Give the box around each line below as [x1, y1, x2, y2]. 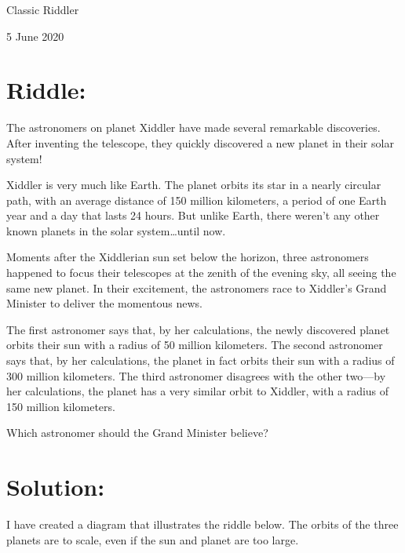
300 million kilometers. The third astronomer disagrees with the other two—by [6, 367, 386, 384]
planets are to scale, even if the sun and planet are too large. [6, 531, 299, 548]
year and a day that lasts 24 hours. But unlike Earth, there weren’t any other [6, 207, 380, 224]
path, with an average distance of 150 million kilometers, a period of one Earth [6, 191, 387, 208]
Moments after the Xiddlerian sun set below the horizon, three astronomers [6, 249, 369, 265]
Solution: [6, 471, 105, 503]
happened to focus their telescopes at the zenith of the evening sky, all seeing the [6, 264, 396, 281]
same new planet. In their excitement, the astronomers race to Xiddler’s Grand [6, 279, 387, 296]
